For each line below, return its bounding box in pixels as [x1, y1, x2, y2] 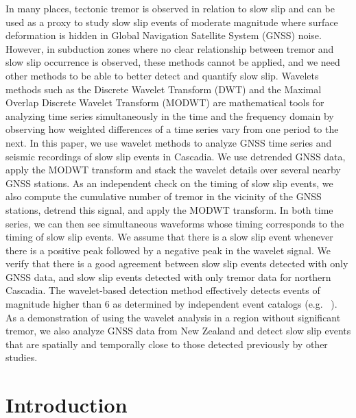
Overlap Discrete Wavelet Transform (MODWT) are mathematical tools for [5, 95, 324, 110]
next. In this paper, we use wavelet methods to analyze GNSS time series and [5, 135, 332, 149]
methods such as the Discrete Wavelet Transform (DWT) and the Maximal [5, 82, 322, 96]
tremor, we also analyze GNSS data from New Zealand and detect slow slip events [5, 323, 351, 338]
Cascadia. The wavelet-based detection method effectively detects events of [5, 283, 320, 297]
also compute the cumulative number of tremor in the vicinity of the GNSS [5, 189, 322, 204]
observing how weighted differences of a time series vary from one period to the [5, 122, 339, 136]
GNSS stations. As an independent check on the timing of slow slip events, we [5, 175, 333, 190]
